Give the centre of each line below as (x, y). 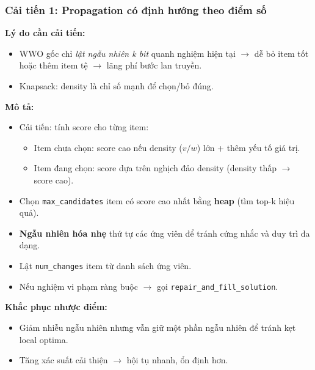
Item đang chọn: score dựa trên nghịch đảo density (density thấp (155, 168)
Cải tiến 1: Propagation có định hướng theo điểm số (136, 9)
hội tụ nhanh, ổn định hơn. (177, 360)
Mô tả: (20, 106)
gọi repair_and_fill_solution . (217, 286)
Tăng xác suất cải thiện (63, 360)
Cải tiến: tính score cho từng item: (84, 127)
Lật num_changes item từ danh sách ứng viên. (105, 265)
